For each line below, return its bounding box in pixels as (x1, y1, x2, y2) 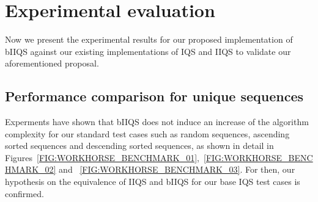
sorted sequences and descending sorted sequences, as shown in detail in (5, 139, 274, 152)
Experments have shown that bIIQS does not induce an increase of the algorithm (5, 115, 309, 128)
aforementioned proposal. (5, 57, 99, 70)
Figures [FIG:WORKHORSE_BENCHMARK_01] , (5, 151, 200, 164)
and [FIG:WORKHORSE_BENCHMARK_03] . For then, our (59, 163, 295, 176)
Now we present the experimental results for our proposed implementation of (5, 33, 293, 46)
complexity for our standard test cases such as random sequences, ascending (5, 127, 290, 140)
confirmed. (5, 187, 44, 200)
